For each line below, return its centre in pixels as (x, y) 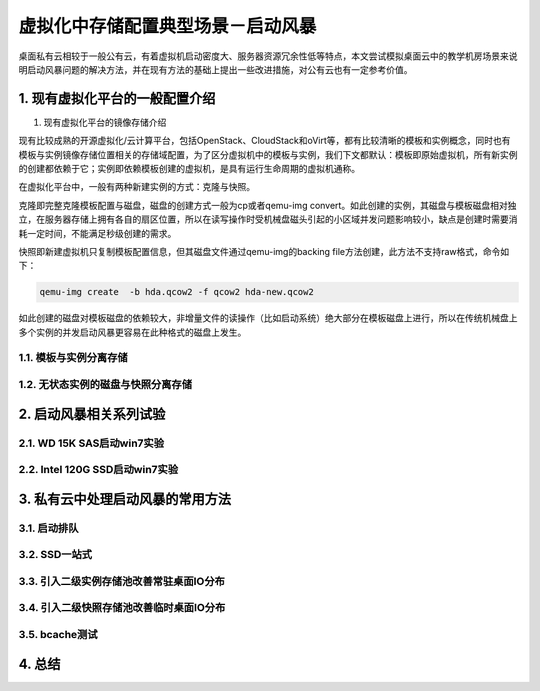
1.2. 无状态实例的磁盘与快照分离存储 (105, 385)
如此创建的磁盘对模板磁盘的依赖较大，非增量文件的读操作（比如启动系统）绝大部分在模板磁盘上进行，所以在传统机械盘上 (268, 318)
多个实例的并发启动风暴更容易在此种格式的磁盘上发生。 (132, 332)
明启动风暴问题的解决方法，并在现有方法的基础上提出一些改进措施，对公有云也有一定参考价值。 (215, 69)
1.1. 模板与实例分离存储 (73, 358)
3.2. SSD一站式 (55, 555)
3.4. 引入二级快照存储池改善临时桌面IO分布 (122, 608)
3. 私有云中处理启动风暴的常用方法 (125, 498)
